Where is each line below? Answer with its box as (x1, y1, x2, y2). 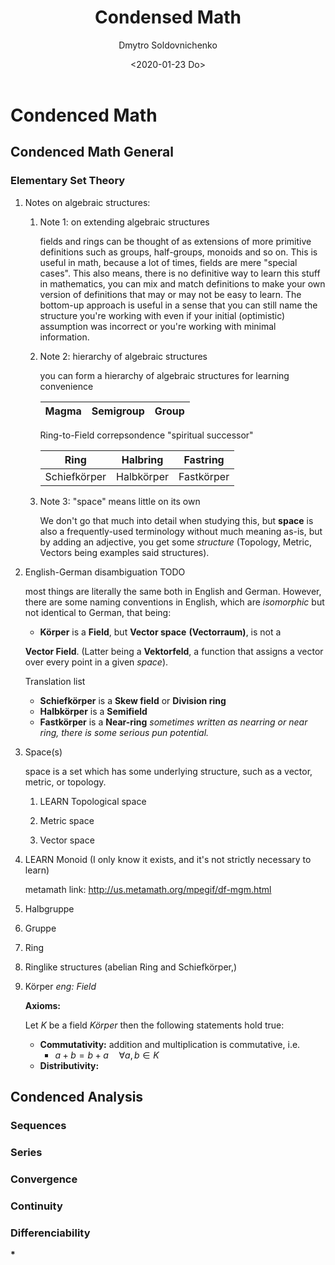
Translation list (24, 675, 86, 687)
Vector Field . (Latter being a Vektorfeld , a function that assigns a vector (24, 645, 324, 657)
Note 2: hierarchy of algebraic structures (39, 350, 208, 362)
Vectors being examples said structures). (39, 546, 210, 558)
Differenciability (10, 1226, 91, 1240)
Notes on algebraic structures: (24, 196, 151, 208)
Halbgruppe (24, 902, 75, 915)
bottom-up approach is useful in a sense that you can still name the (39, 299, 318, 311)
